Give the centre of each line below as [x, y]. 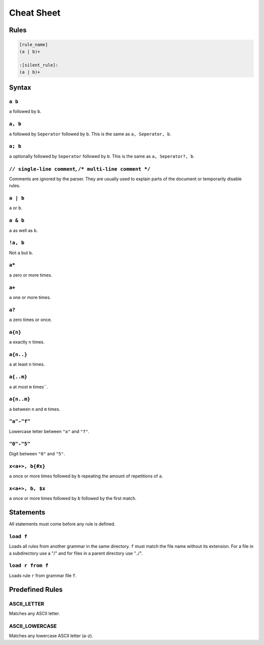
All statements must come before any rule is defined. [62, 524]
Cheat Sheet [35, 13]
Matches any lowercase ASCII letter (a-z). [51, 636]
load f [18, 536]
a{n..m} [20, 399]
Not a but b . [21, 253]
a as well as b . [23, 230]
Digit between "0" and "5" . [37, 453]
